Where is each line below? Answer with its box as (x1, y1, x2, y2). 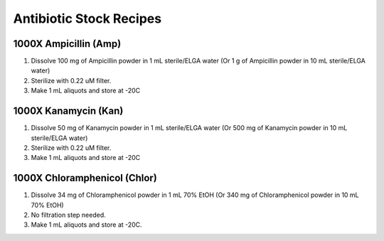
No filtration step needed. (31, 210, 106, 219)
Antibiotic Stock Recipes (13, 11, 162, 26)
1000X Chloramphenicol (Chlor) (13, 172, 158, 184)
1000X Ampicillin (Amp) (13, 38, 122, 50)
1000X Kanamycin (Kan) (13, 105, 124, 117)
